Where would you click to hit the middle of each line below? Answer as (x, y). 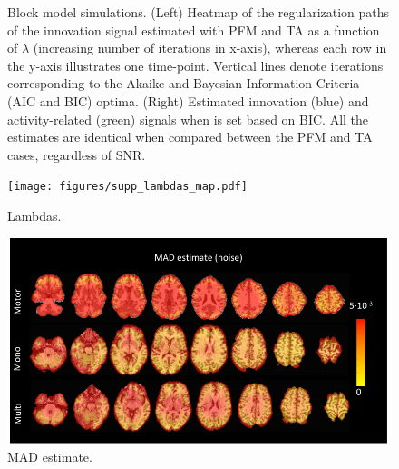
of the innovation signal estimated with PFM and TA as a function (194, 30)
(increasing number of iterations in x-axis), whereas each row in (210, 48)
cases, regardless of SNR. (77, 154)
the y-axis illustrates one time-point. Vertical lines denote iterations (195, 65)
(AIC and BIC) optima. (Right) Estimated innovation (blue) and (188, 100)
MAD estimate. (50, 457)
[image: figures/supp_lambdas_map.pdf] (127, 187)
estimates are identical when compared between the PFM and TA (190, 137)
